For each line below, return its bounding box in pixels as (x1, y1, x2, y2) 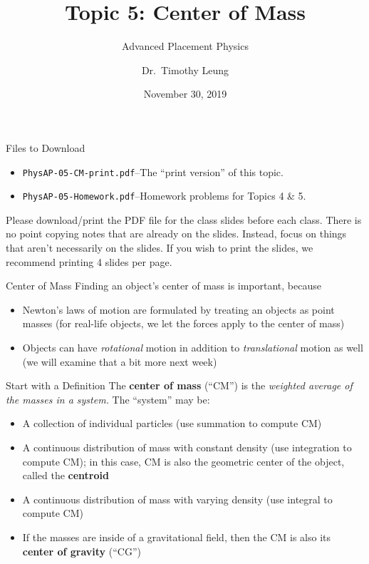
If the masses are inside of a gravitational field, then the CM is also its (22, 529, 331, 544)
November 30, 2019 (143, 86, 227, 101)
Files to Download (6, 140, 85, 155)
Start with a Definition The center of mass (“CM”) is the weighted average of (6, 378, 353, 393)
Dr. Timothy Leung (141, 62, 229, 77)
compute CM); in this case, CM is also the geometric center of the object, (22, 453, 345, 468)
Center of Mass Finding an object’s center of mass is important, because (6, 278, 321, 293)
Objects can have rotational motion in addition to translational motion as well (22, 339, 363, 354)
